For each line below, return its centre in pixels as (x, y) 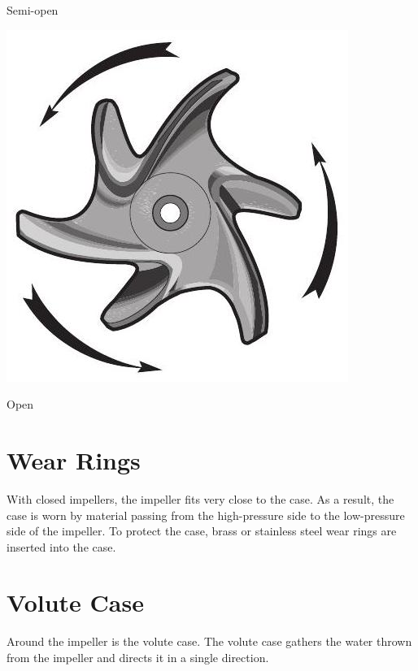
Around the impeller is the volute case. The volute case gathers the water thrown (209, 641)
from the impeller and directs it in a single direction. (138, 657)
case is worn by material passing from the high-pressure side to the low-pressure (206, 515)
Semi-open (33, 10)
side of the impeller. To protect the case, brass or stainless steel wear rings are (202, 531)
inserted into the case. (61, 546)
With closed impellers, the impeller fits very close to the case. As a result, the (200, 498)
